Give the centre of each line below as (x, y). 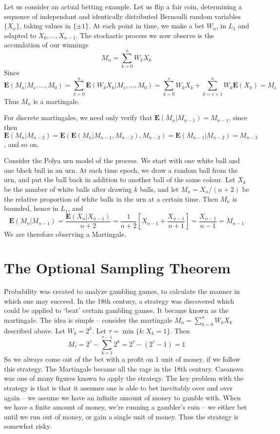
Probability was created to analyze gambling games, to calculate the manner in (122, 291)
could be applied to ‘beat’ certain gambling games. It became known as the (116, 310)
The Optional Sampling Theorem (117, 268)
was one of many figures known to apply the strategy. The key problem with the (124, 378)
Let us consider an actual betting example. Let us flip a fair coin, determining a (123, 6)
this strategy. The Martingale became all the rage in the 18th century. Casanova (124, 368)
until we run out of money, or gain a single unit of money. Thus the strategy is (121, 416)
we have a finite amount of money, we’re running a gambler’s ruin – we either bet (125, 407)
